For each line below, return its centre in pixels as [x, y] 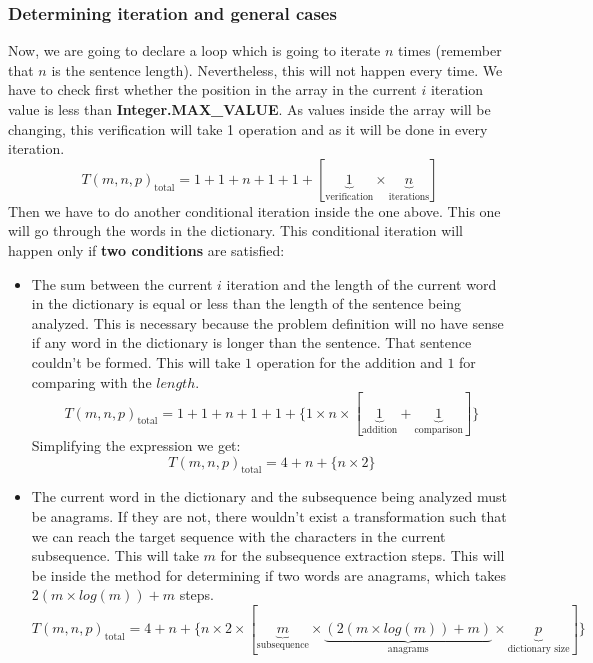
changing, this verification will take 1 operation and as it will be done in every [248, 128]
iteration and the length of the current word [361, 283]
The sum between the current [122, 283]
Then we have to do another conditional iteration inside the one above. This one [254, 210]
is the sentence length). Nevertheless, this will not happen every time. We [277, 69]
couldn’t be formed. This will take [136, 361]
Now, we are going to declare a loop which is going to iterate [194, 50]
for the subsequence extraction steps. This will [362, 555]
